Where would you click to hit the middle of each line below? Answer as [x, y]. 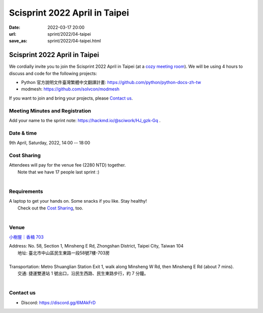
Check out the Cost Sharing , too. [50, 208]
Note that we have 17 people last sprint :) [59, 172]
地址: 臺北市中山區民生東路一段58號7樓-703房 [64, 253]
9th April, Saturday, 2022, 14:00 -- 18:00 [49, 143]
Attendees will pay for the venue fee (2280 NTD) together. [67, 165]
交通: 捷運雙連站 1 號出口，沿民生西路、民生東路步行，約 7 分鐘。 [83, 273]
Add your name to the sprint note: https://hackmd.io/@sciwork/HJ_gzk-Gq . [85, 120]
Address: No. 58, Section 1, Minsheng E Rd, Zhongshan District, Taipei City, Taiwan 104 [96, 246]
